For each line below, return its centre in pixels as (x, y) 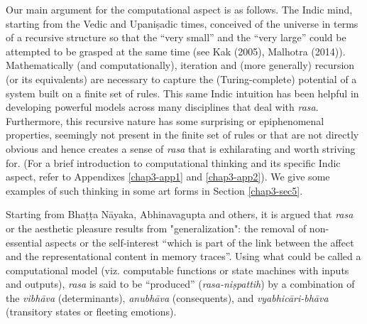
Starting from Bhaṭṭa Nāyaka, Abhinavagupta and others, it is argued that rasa (180, 214)
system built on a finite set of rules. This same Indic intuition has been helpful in (182, 93)
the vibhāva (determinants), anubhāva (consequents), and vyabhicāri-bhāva (167, 297)
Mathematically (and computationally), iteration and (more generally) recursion (180, 65)
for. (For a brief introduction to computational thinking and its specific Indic (173, 162)
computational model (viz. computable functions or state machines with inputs (177, 270)
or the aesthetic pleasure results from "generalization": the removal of (156, 228)
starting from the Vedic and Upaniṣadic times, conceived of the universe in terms (182, 23)
